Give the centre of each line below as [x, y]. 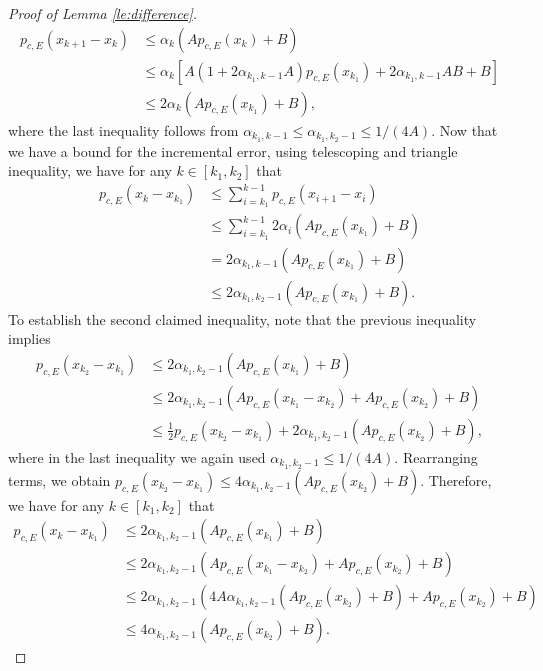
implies [29, 338]
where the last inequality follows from [123, 129]
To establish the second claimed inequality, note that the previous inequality [242, 318]
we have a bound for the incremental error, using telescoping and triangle [233, 150]
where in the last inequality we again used [137, 456]
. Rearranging [436, 456]
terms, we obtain [59, 479]
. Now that [464, 129]
